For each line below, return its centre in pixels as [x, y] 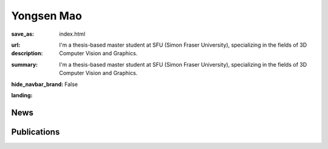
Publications [36, 132]
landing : [22, 95]
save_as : [23, 34]
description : [27, 53]
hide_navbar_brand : [37, 84]
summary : [25, 64]
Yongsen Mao [46, 16]
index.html [72, 34]
